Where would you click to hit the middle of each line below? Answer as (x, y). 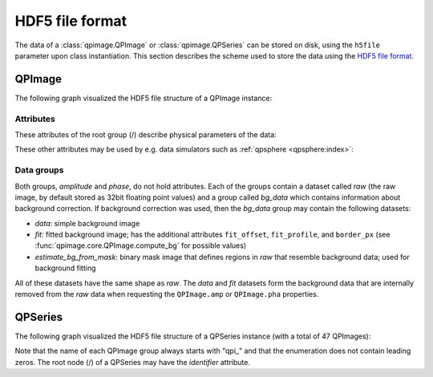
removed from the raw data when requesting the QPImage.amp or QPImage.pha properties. (167, 294)
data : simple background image (87, 223)
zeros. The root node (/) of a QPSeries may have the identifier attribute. (132, 362)
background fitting (65, 268)
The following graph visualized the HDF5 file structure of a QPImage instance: (144, 98)
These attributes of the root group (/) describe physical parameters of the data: (146, 134)
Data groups (39, 170)
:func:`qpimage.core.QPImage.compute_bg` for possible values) (141, 245)
